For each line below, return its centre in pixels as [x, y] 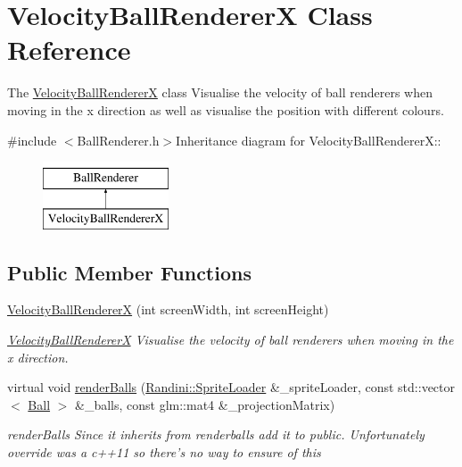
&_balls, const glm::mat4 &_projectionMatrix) [205, 404]
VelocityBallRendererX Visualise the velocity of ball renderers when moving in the [231, 340]
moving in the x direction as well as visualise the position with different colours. [226, 109]
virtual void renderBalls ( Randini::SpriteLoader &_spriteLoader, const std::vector [231, 387]
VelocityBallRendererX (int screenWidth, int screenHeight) [168, 309]
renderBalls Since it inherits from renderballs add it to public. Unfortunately [216, 434]
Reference [69, 50]
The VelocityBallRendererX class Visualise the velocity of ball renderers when [220, 92]
